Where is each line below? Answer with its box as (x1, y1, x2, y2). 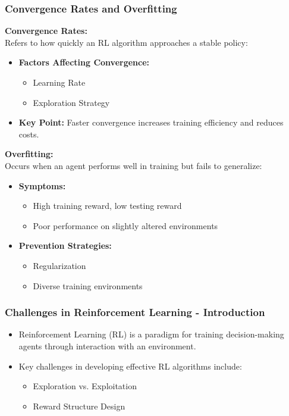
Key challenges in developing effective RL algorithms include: (18, 359, 242, 372)
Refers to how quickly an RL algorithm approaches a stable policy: (5, 36, 248, 48)
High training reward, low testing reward (33, 199, 182, 212)
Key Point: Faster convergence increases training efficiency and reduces (18, 116, 284, 129)
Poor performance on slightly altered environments (33, 219, 218, 232)
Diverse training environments (33, 279, 143, 292)
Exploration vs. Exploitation (33, 380, 137, 392)
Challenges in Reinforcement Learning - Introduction (5, 305, 265, 320)
